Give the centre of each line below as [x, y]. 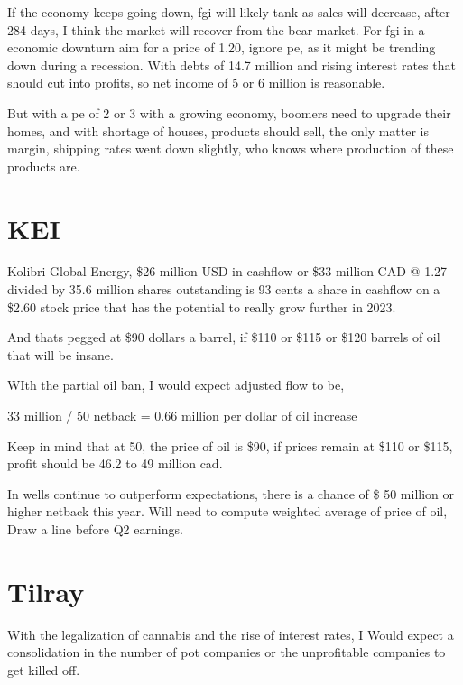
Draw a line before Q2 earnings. [95, 529]
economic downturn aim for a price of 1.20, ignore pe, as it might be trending [222, 47]
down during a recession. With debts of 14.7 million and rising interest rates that [231, 65]
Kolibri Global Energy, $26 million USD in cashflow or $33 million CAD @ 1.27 [227, 271]
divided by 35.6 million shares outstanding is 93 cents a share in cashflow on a [224, 289]
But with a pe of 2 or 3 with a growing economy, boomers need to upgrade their [229, 112]
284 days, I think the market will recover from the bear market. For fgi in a [216, 29]
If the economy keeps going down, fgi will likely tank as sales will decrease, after [229, 12]
